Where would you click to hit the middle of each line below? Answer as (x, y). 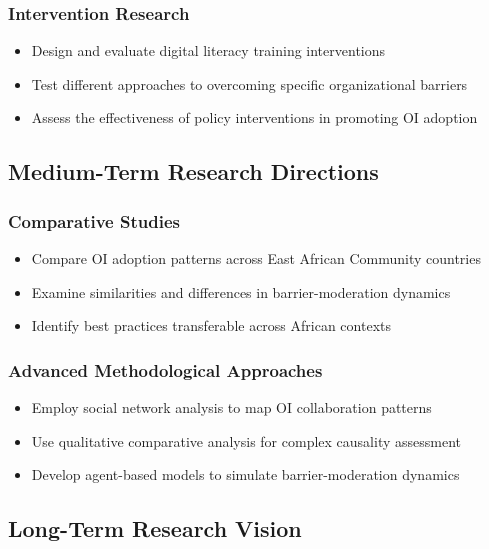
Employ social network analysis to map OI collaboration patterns (231, 407)
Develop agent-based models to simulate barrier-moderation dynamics (245, 474)
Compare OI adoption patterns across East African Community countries (256, 258)
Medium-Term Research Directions (193, 171)
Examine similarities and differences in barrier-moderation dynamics (241, 291)
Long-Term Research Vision (155, 528)
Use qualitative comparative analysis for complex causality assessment (246, 440)
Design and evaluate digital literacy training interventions (208, 50)
